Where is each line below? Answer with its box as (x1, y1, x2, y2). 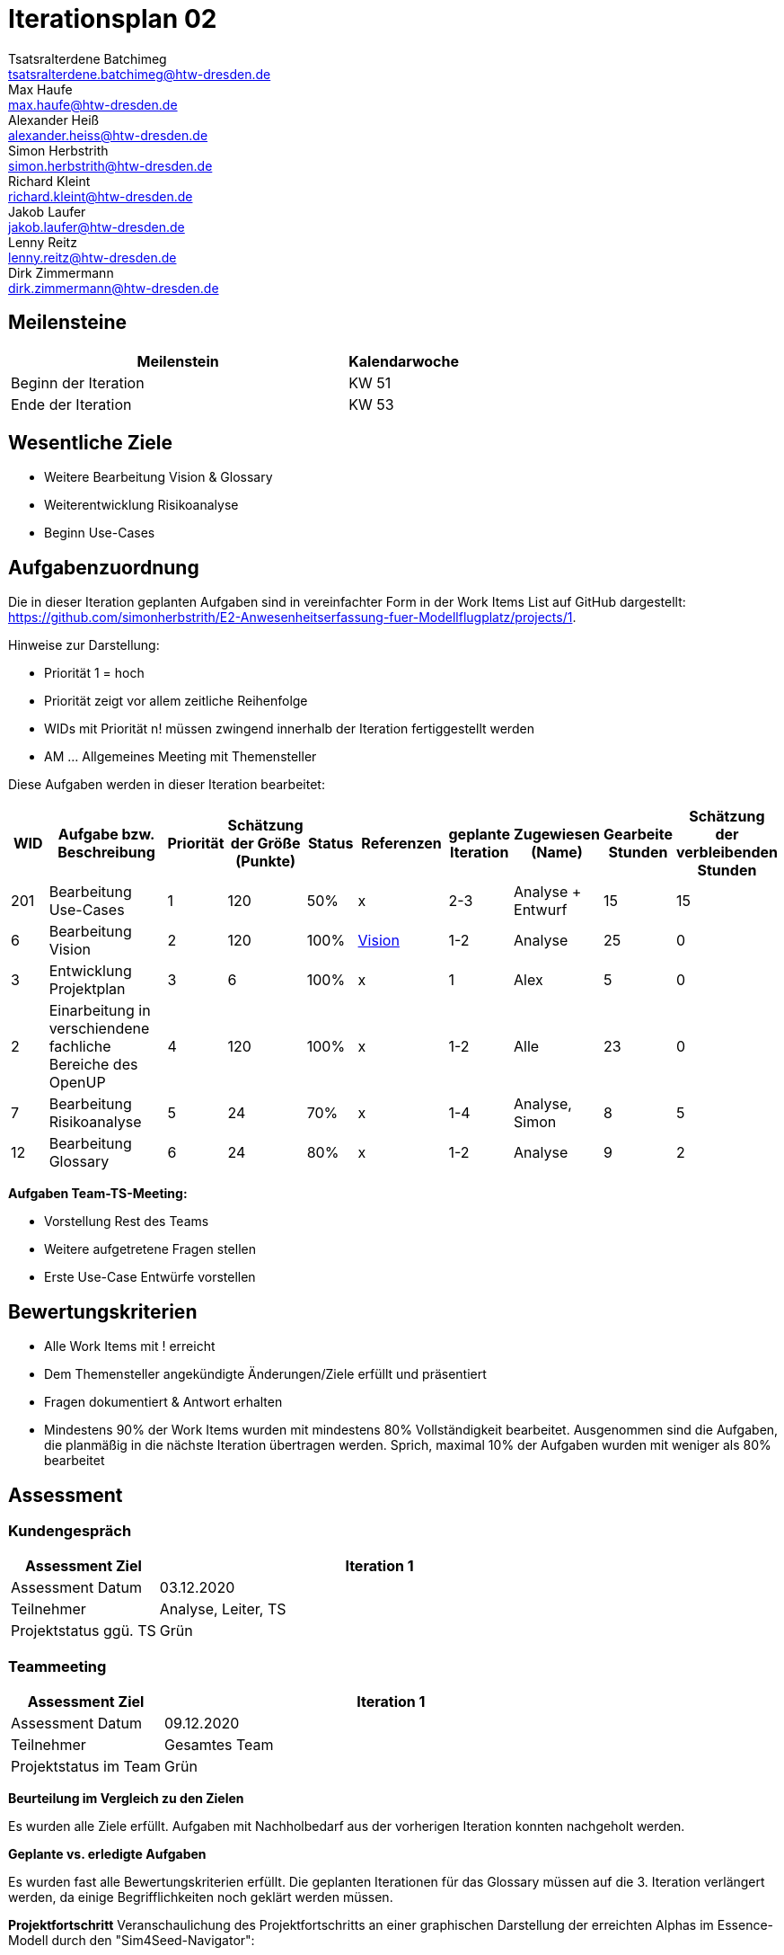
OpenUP (48, 1073, 106, 1092)
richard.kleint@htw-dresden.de (8, 188, 193, 204)
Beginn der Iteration (11, 373, 145, 392)
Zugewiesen (514, 825, 600, 844)
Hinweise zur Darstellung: (8, 637, 160, 653)
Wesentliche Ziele (8, 431, 172, 455)
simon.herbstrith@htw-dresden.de (8, 157, 213, 173)
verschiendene (48, 1019, 150, 1038)
